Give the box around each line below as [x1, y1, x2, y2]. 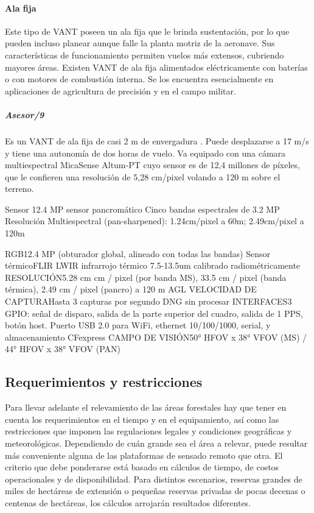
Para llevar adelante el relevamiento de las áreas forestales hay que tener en [5, 401, 287, 414]
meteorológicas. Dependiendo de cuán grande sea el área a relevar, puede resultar [5, 437, 308, 449]
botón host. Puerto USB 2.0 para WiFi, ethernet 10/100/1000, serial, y [5, 319, 271, 331]
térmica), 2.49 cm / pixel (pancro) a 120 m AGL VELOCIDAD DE [5, 283, 257, 295]
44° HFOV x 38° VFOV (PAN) [5, 342, 120, 355]
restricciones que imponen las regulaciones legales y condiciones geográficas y [5, 425, 292, 437]
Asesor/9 [5, 108, 44, 121]
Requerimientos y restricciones [5, 372, 203, 391]
